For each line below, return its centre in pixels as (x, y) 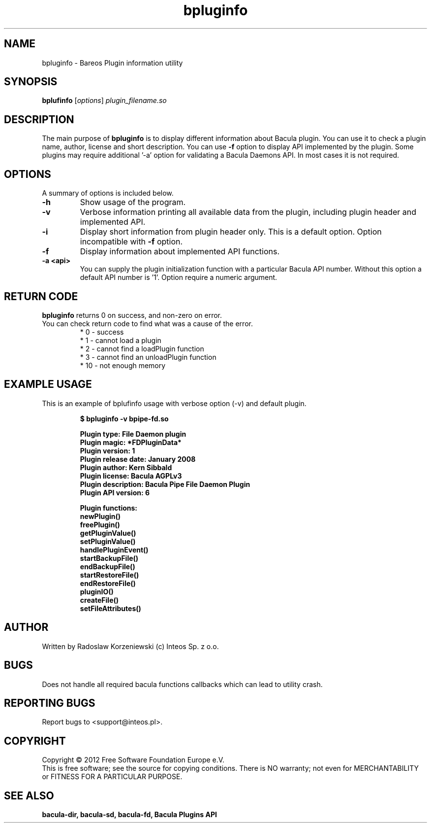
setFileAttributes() (110, 608)
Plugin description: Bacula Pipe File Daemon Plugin (165, 484)
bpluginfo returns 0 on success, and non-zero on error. (132, 315)
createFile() (99, 600)
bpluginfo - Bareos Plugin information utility (112, 63)
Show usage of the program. (133, 202)
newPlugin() (100, 516)
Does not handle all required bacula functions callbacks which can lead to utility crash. (182, 684)
